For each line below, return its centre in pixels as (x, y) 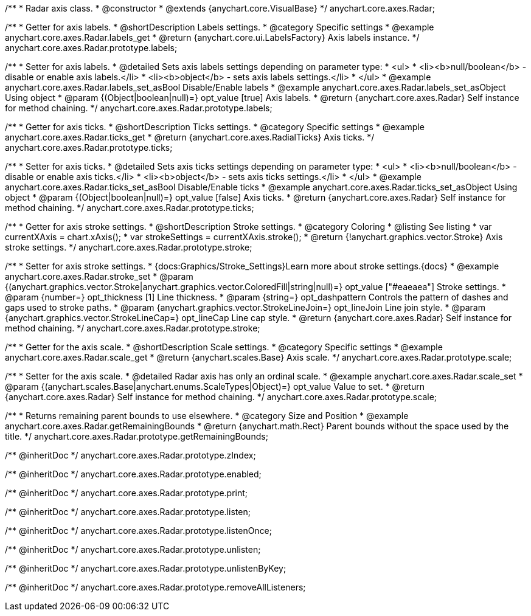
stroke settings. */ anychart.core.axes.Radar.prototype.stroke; (129, 247)
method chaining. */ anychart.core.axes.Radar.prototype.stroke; (133, 328)
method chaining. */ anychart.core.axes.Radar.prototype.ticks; (130, 208)
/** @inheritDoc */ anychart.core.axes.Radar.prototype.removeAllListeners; (155, 587)
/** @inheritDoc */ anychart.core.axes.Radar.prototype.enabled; (133, 474)
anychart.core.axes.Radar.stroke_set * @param (99, 276)
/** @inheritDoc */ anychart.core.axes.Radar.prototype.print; (127, 493)
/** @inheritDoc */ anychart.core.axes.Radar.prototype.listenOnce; (139, 531)
